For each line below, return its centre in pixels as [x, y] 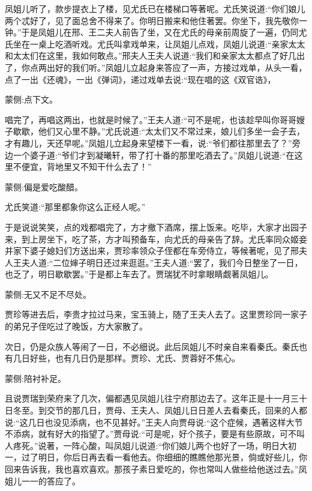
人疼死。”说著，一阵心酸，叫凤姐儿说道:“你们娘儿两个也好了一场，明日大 [147, 445]
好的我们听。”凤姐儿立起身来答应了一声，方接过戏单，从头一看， [181, 67]
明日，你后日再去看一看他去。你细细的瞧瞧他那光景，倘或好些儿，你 [172, 457]
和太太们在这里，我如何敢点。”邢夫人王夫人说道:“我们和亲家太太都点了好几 [151, 56]
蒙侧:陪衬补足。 [35, 378]
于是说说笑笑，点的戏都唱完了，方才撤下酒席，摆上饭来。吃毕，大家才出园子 [156, 227]
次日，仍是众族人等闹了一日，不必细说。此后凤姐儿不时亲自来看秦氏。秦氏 [152, 346]
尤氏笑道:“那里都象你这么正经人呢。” [75, 207]
